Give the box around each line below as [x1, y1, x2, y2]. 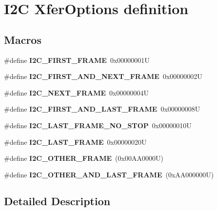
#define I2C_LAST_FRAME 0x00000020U [4, 136, 147, 147]
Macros [4, 32, 41, 47]
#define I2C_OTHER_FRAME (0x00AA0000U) [4, 153, 163, 163]
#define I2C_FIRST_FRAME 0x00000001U [4, 55, 150, 65]
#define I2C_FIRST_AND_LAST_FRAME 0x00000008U [4, 104, 200, 114]
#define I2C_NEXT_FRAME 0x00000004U [4, 87, 149, 97]
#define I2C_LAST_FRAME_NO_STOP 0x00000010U [4, 120, 192, 130]
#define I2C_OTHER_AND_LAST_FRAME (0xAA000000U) [4, 169, 214, 179]
